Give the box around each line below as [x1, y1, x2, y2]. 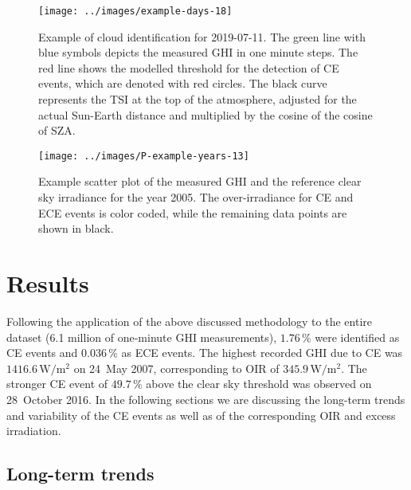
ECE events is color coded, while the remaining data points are [38, 204, 347, 221]
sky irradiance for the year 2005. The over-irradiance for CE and [38, 189, 354, 206]
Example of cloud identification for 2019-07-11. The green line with [38, 28, 366, 45]
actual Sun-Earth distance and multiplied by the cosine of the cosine [38, 106, 373, 123]
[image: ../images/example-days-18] [38, 6, 233, 17]
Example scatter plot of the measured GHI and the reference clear [38, 173, 362, 190]
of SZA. [38, 122, 76, 139]
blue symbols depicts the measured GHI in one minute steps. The [38, 44, 358, 61]
